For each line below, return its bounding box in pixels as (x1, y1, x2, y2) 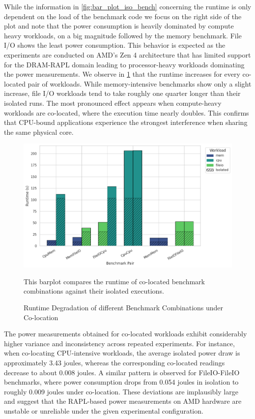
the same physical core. (4, 126, 74, 137)
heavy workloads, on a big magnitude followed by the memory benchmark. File (4, 30, 242, 40)
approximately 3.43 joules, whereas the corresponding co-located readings (4, 357, 225, 367)
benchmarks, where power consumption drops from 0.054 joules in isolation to (4, 377, 239, 387)
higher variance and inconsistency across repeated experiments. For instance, (4, 338, 235, 348)
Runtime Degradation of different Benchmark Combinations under (24, 302, 224, 312)
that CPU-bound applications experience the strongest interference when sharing (4, 117, 248, 127)
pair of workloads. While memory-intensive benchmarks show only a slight (28, 78, 252, 89)
